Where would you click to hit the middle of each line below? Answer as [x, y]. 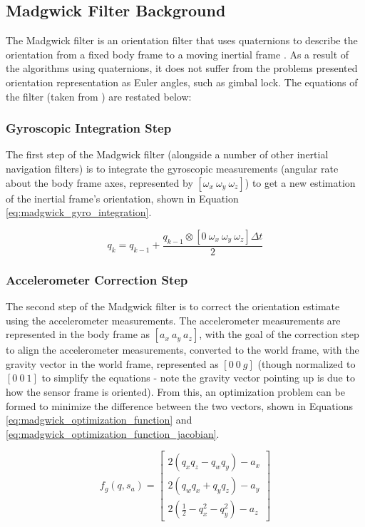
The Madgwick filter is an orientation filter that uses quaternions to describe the [182, 40]
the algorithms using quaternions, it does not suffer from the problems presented [182, 68]
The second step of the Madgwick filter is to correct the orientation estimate [173, 306]
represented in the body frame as [78, 334]
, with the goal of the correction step [279, 334]
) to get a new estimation [300, 182]
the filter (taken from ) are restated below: [99, 96]
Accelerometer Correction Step [97, 279]
